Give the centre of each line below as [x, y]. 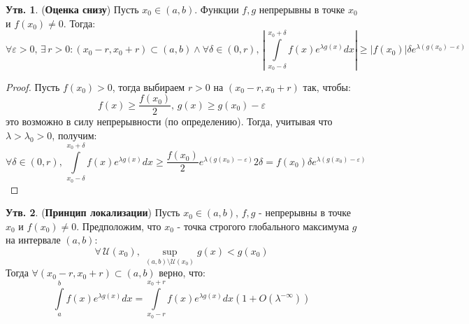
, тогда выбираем [149, 86]
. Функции [217, 9]
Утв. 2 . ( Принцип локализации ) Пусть [93, 212]
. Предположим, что [119, 226]
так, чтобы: [327, 86]
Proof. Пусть [33, 86]
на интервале [33, 240]
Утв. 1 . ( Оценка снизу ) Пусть [72, 9]
